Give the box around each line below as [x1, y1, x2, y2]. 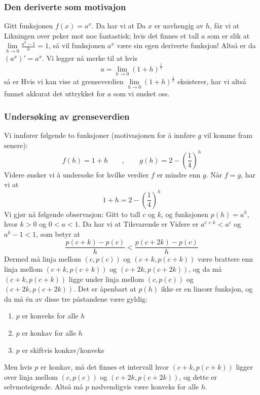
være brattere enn [198, 254, 253, 264]
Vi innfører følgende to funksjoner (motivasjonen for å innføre [4, 130, 196, 140]
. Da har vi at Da [91, 20, 146, 31]
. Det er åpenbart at [73, 283, 136, 294]
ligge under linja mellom [68, 273, 144, 284]
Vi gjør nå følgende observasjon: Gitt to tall [4, 208, 140, 219]
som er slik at [207, 30, 250, 41]
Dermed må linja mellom [4, 254, 81, 264]
